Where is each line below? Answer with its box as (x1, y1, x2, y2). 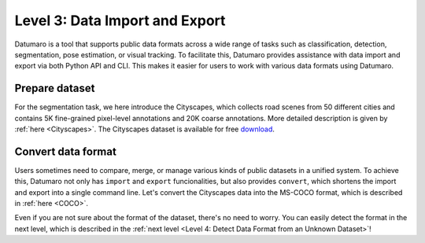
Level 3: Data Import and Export (14, 12, 226, 29)
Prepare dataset (14, 82, 95, 95)
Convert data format (14, 145, 117, 158)
